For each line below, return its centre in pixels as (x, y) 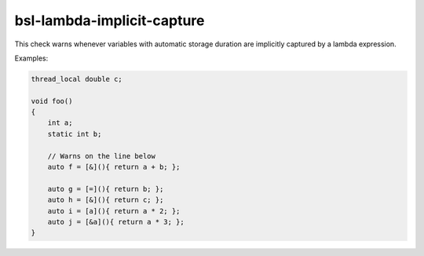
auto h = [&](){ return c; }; (106, 200)
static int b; (75, 134)
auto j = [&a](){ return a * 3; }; (116, 222)
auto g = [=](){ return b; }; (106, 189)
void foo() (52, 101)
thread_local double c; (77, 79)
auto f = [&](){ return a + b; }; (114, 167)
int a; (60, 123)
